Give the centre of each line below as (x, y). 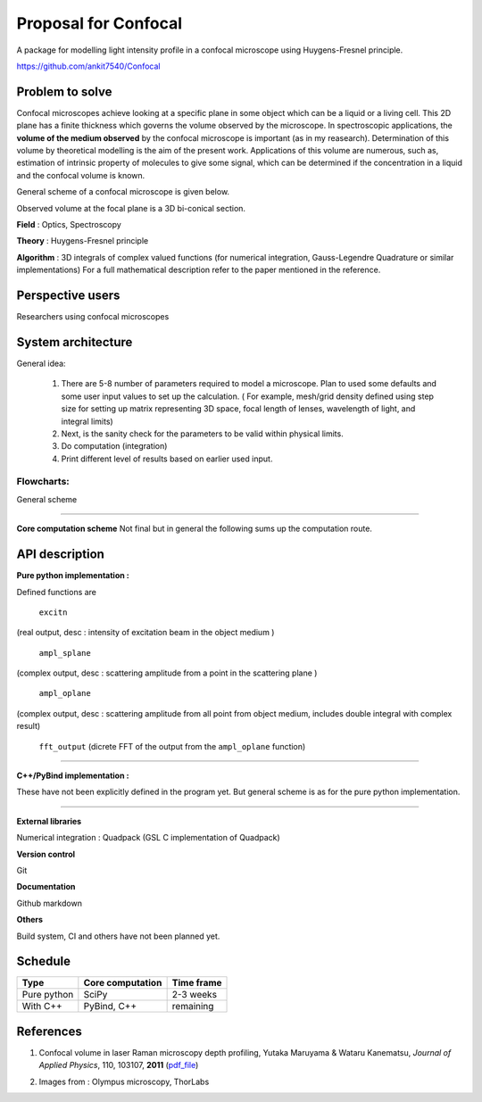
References (49, 1031)
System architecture (75, 342)
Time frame (197, 983)
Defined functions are (57, 592)
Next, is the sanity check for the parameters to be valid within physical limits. (202, 434)
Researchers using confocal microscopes (93, 317)
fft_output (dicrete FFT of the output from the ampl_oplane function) (172, 746)
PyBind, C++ (110, 1007)
